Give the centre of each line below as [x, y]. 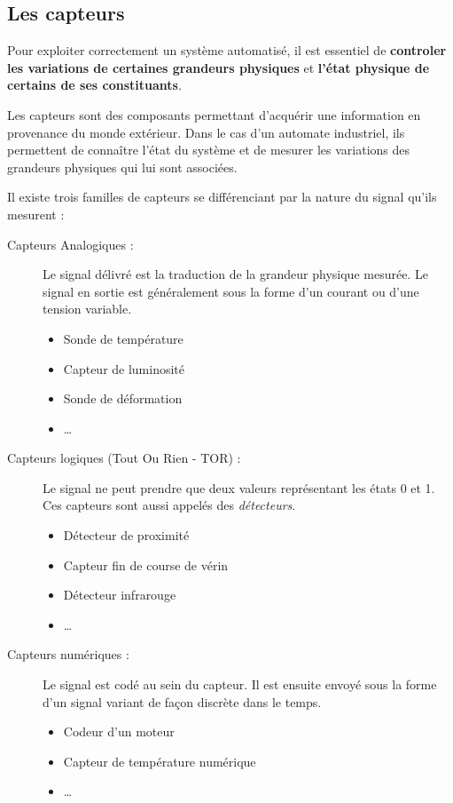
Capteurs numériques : [68, 654]
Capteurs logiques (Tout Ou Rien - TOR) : [124, 458]
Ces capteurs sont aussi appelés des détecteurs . [169, 505]
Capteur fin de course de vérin [146, 564]
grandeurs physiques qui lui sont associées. [122, 167]
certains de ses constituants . [94, 85]
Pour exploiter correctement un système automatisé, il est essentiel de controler [227, 50]
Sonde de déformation [123, 398]
